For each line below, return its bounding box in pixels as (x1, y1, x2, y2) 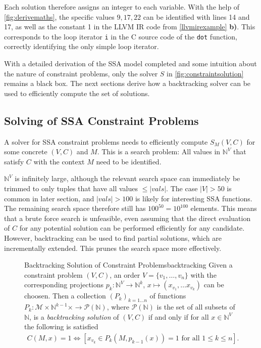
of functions (149, 290, 186, 301)
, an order (110, 269, 140, 280)
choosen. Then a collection (24, 290, 106, 301)
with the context (33, 156, 85, 166)
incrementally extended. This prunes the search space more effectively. (4, 242, 222, 253)
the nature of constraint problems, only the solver (4, 68, 158, 78)
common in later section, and (4, 193, 94, 203)
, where (107, 301, 130, 312)
